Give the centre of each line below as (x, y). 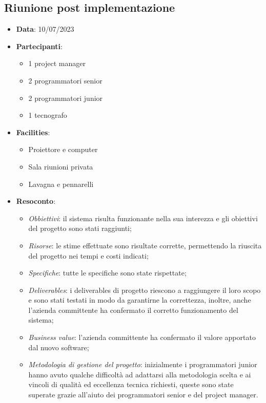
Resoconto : (36, 201)
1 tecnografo (48, 115)
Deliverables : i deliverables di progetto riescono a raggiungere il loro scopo (145, 290)
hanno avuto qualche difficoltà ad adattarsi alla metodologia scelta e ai (140, 374)
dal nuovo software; (59, 347)
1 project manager (57, 63)
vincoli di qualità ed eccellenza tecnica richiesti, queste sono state (131, 384)
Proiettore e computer (63, 149)
